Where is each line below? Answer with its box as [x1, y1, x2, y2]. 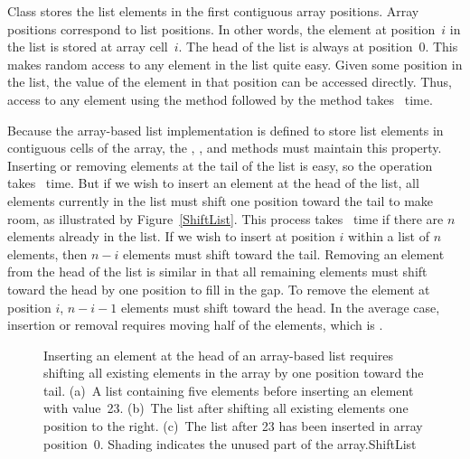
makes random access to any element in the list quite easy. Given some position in [7, 54, 463, 73]
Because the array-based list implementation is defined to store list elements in [7, 120, 444, 139]
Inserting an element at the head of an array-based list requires [43, 345, 394, 364]
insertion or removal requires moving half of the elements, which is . [7, 315, 383, 334]
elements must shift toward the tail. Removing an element [123, 244, 445, 263]
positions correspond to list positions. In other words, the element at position [7, 19, 436, 38]
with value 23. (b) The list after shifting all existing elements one [43, 398, 409, 417]
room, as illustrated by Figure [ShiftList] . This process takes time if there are [7, 209, 444, 228]
